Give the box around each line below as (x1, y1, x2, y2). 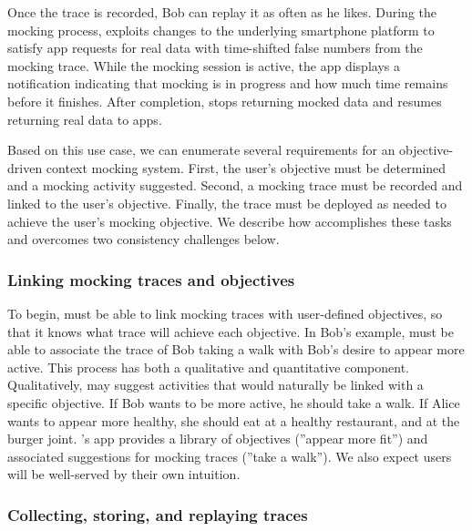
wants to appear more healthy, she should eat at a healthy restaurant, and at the (7, 411, 460, 430)
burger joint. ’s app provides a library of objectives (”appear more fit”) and (7, 429, 428, 448)
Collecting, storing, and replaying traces (7, 503, 308, 526)
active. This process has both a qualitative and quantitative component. (7, 357, 409, 376)
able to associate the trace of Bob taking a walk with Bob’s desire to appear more (7, 340, 465, 359)
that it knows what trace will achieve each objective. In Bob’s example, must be (7, 322, 455, 341)
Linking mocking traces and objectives (7, 268, 295, 291)
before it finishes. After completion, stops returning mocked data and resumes (7, 91, 442, 110)
